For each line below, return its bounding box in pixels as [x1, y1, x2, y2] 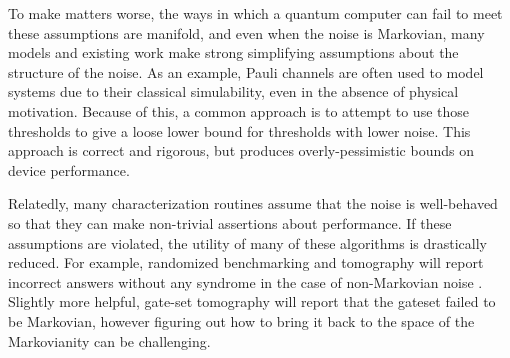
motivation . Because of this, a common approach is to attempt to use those [8, 100, 470, 121]
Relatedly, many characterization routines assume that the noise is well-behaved [8, 193, 498, 214]
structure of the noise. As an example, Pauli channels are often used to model [8, 61, 484, 82]
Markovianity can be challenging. [8, 330, 211, 351]
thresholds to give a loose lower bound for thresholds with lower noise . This [8, 120, 471, 141]
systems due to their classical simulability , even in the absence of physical [8, 81, 459, 102]
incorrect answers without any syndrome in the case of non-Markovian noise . [8, 271, 483, 292]
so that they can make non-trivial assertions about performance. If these [8, 212, 452, 233]
